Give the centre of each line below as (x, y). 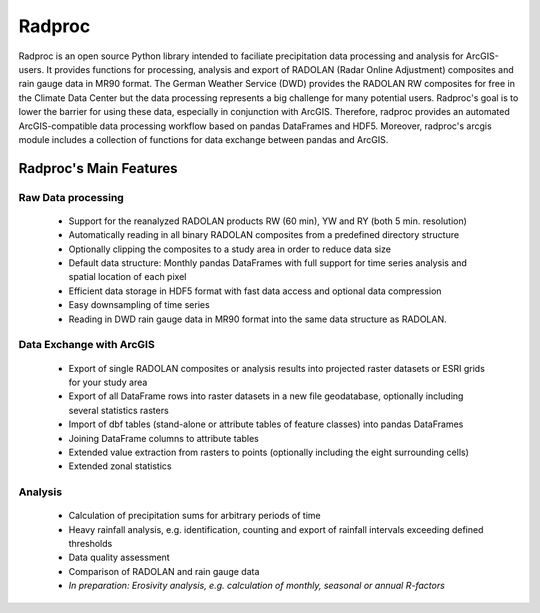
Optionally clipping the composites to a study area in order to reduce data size (230, 249)
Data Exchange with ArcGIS (86, 345)
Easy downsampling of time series (139, 305)
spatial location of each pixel (127, 277)
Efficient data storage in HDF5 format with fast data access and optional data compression (255, 291)
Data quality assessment (119, 557)
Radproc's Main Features (98, 168)
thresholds (90, 544)
